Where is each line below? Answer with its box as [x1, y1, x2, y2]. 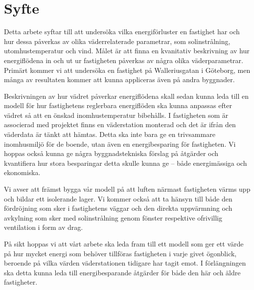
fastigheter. [4, 277, 38, 287]
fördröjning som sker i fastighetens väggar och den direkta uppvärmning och [4, 203, 232, 213]
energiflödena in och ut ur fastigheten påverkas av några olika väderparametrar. [4, 55, 243, 65]
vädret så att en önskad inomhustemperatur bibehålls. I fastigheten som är [4, 110, 229, 120]
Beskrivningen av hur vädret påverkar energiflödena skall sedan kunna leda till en [4, 90, 249, 101]
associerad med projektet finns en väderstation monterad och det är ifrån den [4, 119, 236, 130]
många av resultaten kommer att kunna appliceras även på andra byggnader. [4, 74, 235, 85]
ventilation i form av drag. [4, 222, 83, 232]
